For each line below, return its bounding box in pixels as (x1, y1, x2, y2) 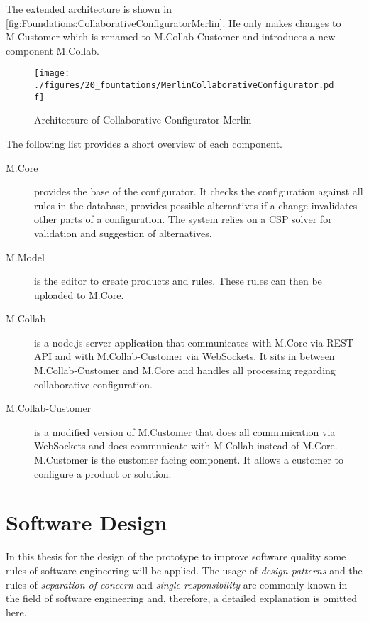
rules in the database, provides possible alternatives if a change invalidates (34, 197, 358, 212)
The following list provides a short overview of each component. (6, 136, 282, 151)
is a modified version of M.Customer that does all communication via (34, 424, 336, 439)
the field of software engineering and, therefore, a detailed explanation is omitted (6, 591, 357, 606)
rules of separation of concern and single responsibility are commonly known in (6, 577, 348, 591)
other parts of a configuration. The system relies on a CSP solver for (34, 212, 332, 227)
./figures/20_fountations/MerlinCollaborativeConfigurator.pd (34, 80, 334, 91)
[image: (34, 68, 70, 79)
